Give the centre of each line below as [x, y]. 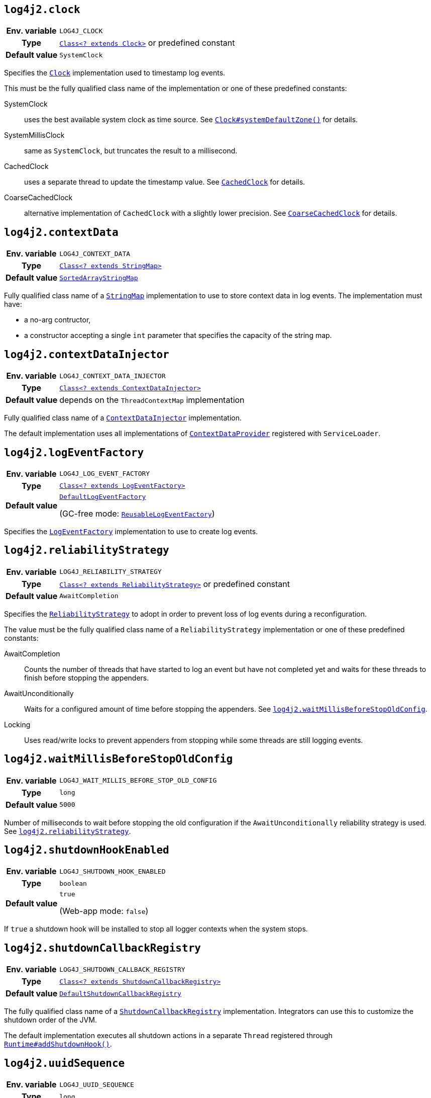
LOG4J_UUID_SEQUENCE [97, 1084]
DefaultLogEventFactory [103, 496]
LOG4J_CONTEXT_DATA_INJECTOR [113, 376]
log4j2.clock [42, 10]
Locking [17, 724]
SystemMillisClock [34, 135]
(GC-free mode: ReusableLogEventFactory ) [137, 513]
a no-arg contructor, [58, 320]
